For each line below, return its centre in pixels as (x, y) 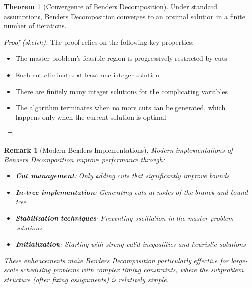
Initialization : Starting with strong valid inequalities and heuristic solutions (130, 244)
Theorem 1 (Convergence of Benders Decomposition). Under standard (111, 6)
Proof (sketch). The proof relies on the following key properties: (99, 42)
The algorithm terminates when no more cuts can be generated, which (120, 107)
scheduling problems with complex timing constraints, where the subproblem (132, 270)
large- (239, 260)
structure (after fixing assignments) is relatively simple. (86, 279)
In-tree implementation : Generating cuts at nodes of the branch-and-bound (131, 192)
